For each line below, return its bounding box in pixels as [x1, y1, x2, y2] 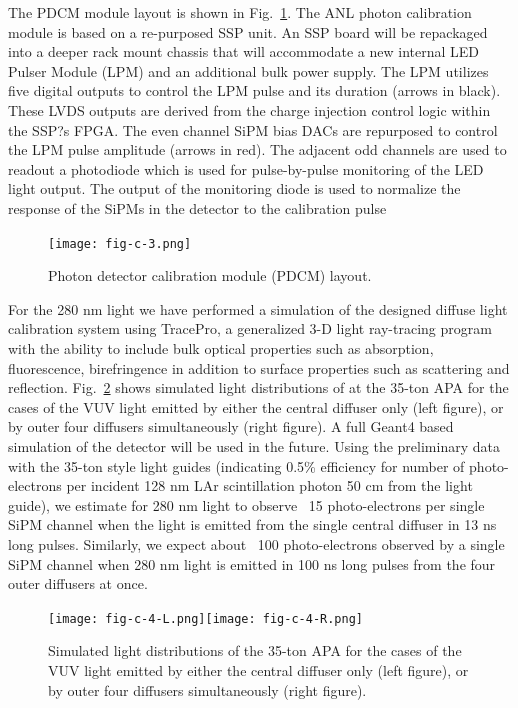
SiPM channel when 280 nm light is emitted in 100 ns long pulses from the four [8, 553, 496, 574]
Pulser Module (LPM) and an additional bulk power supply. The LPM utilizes [8, 60, 489, 81]
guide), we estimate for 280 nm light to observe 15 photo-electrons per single [8, 494, 485, 515]
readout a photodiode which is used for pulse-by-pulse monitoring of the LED [8, 158, 484, 179]
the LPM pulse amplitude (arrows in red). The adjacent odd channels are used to [8, 139, 507, 160]
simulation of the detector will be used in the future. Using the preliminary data [8, 435, 500, 456]
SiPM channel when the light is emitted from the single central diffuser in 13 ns [8, 514, 497, 535]
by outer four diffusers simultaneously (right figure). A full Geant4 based [8, 416, 454, 437]
